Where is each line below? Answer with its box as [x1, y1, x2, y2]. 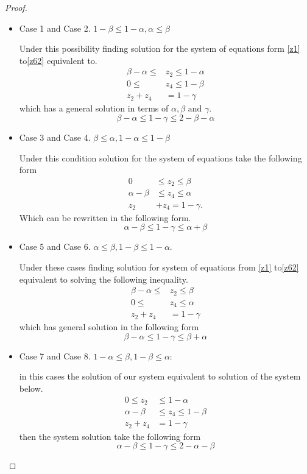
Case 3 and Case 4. [19, 130, 91, 143]
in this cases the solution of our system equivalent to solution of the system [19, 370, 301, 383]
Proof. [5, 1, 27, 13]
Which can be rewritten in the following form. [19, 211, 191, 224]
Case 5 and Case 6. [19, 240, 91, 253]
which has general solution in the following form [19, 320, 199, 333]
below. [19, 381, 43, 394]
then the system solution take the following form [19, 430, 201, 442]
